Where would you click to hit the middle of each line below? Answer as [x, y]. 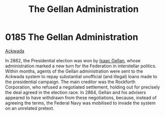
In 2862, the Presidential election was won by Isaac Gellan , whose [73, 60]
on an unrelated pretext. [30, 108]
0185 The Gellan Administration [72, 37]
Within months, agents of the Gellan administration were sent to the [74, 71]
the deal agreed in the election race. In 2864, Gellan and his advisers [76, 92]
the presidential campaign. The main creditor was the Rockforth [70, 82]
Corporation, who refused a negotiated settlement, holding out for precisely [82, 87]
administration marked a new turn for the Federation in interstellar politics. [81, 66]
